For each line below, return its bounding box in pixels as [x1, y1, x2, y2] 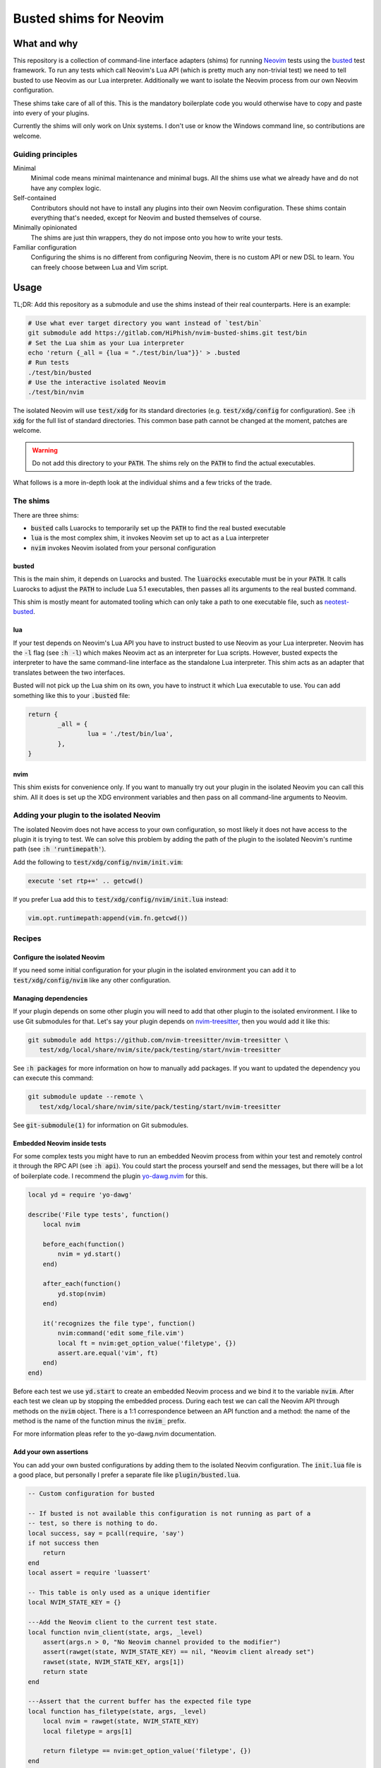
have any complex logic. [30, 184, 102, 192]
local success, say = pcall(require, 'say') [28, 1529, 185, 1537]
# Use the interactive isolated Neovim [28, 378, 166, 387]
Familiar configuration [13, 243, 77, 252]
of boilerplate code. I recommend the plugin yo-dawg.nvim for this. [13, 1171, 208, 1180]
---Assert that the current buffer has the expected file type [28, 1697, 252, 1706]
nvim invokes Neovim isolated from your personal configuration [30, 543, 217, 552]
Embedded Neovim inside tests [13, 1139, 107, 1147]
